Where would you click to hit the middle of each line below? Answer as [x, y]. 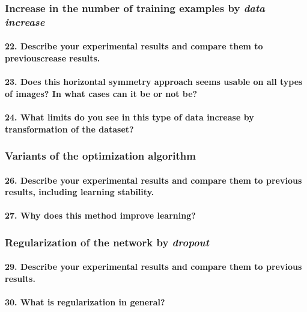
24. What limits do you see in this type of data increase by [129, 117]
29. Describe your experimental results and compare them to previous [153, 267]
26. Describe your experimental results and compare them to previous [153, 180]
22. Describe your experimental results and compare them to [134, 46]
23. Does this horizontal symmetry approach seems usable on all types [154, 82]
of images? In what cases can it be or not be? [101, 93]
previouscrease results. [53, 58]
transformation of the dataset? [69, 129]
